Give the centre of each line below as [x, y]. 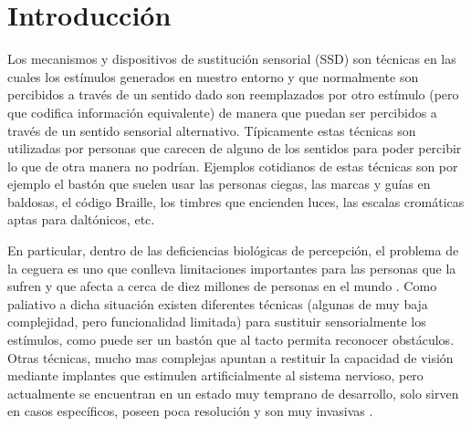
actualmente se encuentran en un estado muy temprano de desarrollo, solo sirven [233, 393]
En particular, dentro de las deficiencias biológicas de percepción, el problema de [233, 250]
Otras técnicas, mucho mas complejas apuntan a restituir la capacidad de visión [230, 357]
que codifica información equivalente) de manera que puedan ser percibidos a [222, 112]
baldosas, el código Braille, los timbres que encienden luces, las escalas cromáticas [236, 201]
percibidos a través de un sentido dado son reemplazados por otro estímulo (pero [233, 94]
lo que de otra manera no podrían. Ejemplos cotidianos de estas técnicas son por [233, 166]
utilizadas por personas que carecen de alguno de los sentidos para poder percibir [235, 148]
